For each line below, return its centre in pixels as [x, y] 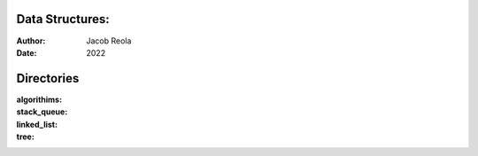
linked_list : [37, 124]
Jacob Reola [109, 41]
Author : [31, 41]
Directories [48, 78]
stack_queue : [42, 112]
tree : [25, 136]
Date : [27, 52]
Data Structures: [63, 19]
